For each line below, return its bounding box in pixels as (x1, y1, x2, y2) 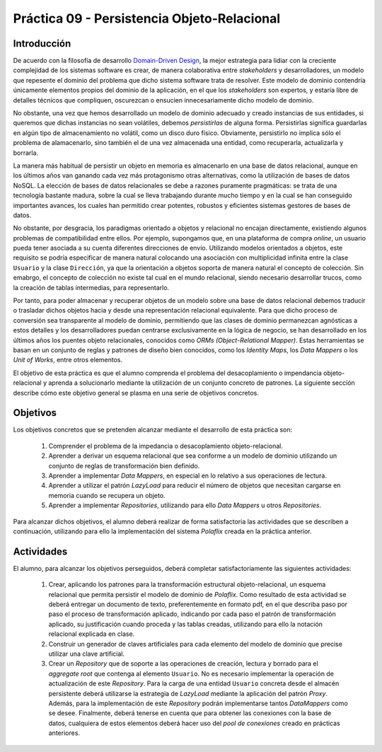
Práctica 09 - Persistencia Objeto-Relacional (13, 11, 281, 26)
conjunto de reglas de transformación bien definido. (48, 461, 200, 470)
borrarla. (13, 149, 39, 157)
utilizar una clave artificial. (48, 649, 125, 658)
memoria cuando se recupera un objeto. (48, 491, 166, 499)
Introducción (13, 37, 71, 50)
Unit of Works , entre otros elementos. (13, 356, 123, 364)
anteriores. (48, 729, 81, 737)
